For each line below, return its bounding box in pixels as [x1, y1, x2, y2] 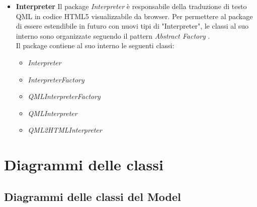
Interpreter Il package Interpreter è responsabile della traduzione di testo [16, 1, 247, 11]
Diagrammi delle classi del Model [4, 188, 181, 204]
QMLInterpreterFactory [28, 91, 101, 101]
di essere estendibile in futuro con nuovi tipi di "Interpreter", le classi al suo [16, 21, 249, 31]
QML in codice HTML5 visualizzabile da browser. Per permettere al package [16, 11, 253, 21]
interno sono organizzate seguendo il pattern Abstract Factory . [16, 30, 210, 41]
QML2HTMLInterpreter [28, 125, 102, 135]
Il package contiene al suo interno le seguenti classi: [16, 40, 175, 51]
